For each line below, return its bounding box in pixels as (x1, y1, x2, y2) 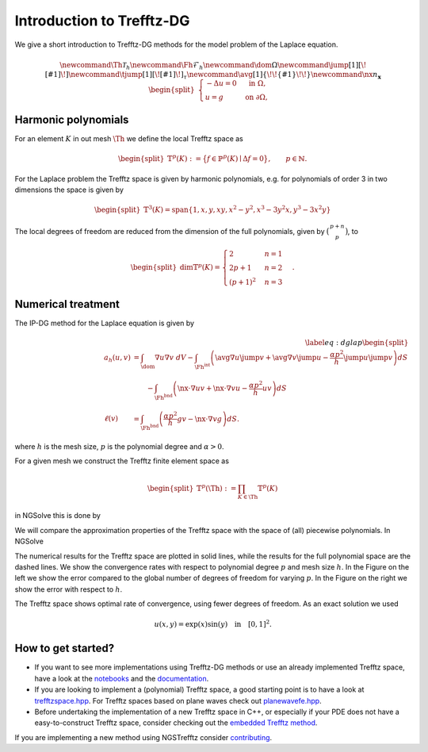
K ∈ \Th (238, 493, 258, 501)
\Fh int (194, 362, 211, 370)
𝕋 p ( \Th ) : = (196, 482, 237, 493)
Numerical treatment (14, 297, 120, 311)
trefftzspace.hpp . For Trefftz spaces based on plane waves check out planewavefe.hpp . (34, 696, 322, 705)
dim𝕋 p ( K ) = (179, 262, 221, 272)
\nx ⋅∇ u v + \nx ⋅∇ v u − (177, 383, 248, 393)
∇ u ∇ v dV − (155, 353, 194, 363)
